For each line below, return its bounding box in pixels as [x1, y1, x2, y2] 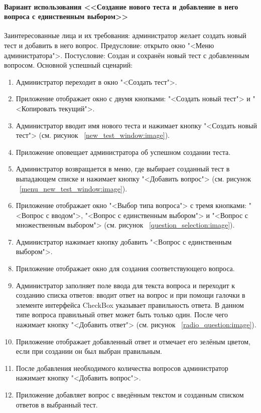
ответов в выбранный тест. [16, 399, 98, 409]
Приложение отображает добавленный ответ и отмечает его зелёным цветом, [16, 336, 251, 346]
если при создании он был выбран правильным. [16, 346, 162, 356]
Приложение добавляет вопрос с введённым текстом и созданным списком [16, 389, 244, 400]
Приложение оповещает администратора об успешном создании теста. [16, 146, 231, 157]
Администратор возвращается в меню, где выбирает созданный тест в [16, 163, 230, 174]
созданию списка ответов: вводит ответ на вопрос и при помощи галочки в [16, 290, 245, 300]
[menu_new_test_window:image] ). [19, 183, 127, 193]
